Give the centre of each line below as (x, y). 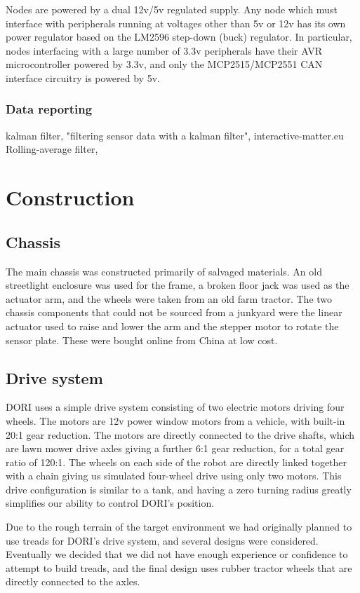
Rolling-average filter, (52, 149)
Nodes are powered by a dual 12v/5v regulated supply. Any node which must (172, 9)
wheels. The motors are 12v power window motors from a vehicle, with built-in (175, 420)
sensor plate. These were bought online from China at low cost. (142, 340)
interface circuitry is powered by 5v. (83, 77)
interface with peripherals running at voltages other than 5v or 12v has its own (176, 23)
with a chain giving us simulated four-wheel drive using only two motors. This (174, 476)
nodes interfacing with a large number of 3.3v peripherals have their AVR (164, 50)
